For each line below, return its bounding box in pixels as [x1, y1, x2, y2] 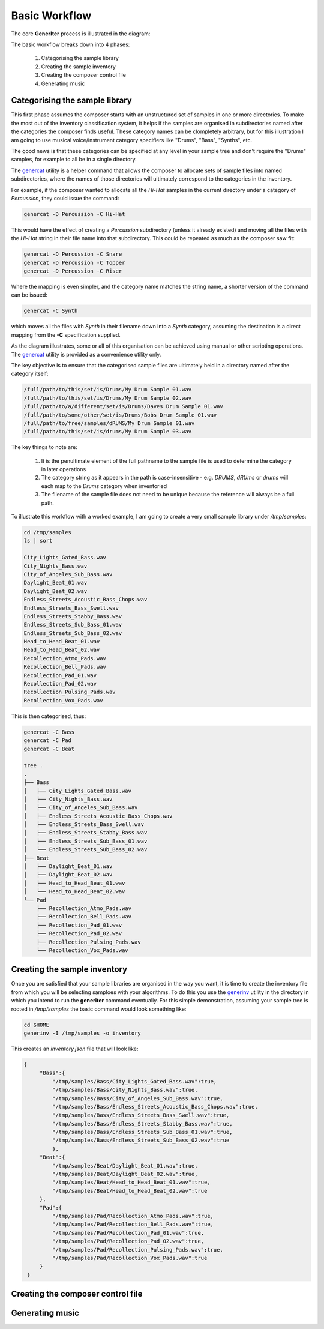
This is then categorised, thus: [11, 712, 86, 720]
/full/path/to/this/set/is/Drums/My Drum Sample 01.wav [23, 386, 192, 393]
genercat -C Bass [23, 728, 75, 735]
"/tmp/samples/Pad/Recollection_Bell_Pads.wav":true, [52, 1221, 214, 1228]
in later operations [41, 466, 86, 473]
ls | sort [23, 537, 53, 544]
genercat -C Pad [23, 737, 72, 744]
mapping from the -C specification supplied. [11, 331, 121, 339]
